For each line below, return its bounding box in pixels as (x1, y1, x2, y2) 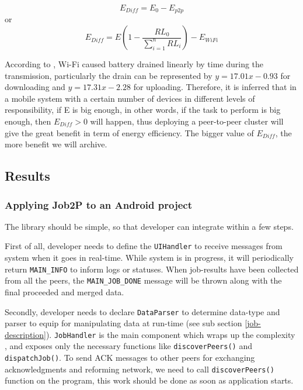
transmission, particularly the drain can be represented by (5, 69, 213, 81)
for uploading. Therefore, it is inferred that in (133, 81, 297, 93)
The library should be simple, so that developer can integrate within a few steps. (5, 220, 294, 232)
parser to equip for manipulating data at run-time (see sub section (5, 317, 242, 329)
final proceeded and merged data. (5, 285, 124, 298)
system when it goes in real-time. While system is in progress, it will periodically (5, 251, 294, 264)
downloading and (5, 81, 65, 93)
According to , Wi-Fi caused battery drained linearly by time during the (5, 58, 264, 70)
